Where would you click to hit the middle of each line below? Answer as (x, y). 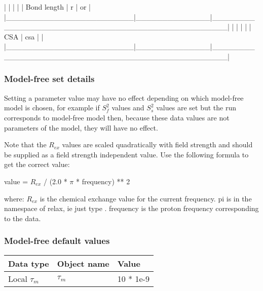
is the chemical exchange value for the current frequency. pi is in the (146, 198)
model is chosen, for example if (52, 108)
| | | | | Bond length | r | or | (47, 7)
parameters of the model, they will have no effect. (81, 127)
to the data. (23, 218)
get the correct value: (37, 164)
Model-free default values (57, 241)
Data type (29, 263)
